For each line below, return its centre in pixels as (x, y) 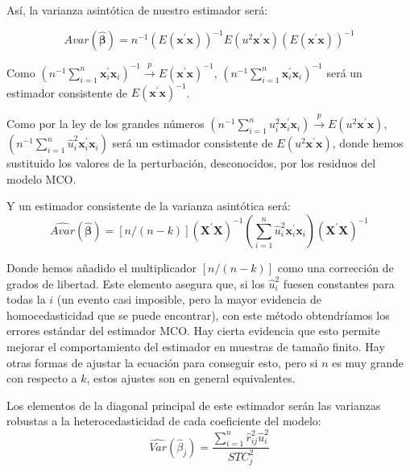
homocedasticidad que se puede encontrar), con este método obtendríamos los (198, 315)
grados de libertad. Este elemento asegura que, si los (136, 283)
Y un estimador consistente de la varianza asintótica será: (149, 206)
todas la (26, 299)
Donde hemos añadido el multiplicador (101, 267)
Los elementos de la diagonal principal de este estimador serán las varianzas (194, 405)
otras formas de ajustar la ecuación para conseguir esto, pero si (162, 362)
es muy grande (368, 362)
